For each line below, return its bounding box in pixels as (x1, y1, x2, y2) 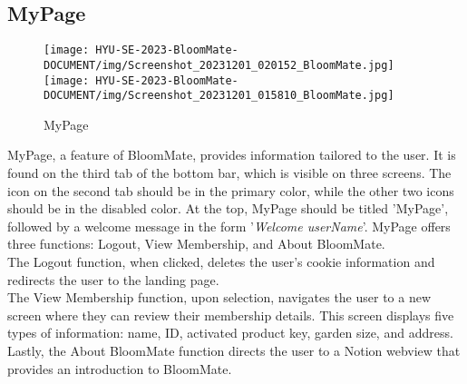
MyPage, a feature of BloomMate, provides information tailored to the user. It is (7, 145, 456, 164)
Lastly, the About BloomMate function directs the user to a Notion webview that (7, 340, 461, 359)
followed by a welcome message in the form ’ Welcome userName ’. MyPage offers (7, 216, 451, 235)
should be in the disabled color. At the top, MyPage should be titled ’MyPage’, (7, 199, 449, 218)
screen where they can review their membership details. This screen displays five (7, 305, 454, 324)
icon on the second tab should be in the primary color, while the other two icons (7, 181, 454, 200)
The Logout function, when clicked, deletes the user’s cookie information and (7, 251, 435, 271)
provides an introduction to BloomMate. (7, 359, 232, 378)
